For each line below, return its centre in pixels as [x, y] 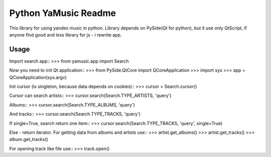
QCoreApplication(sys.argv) [38, 77]
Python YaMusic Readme [63, 13]
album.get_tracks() [29, 139]
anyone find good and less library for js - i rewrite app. [65, 34]
